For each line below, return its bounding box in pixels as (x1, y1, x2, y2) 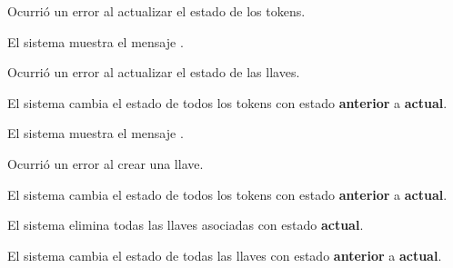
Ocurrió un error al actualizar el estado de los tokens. (7, 2, 306, 20)
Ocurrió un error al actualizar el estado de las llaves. (7, 63, 300, 82)
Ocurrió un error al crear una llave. (7, 154, 204, 173)
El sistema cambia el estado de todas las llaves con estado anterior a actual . (7, 245, 442, 264)
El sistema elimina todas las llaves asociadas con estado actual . (7, 215, 364, 234)
